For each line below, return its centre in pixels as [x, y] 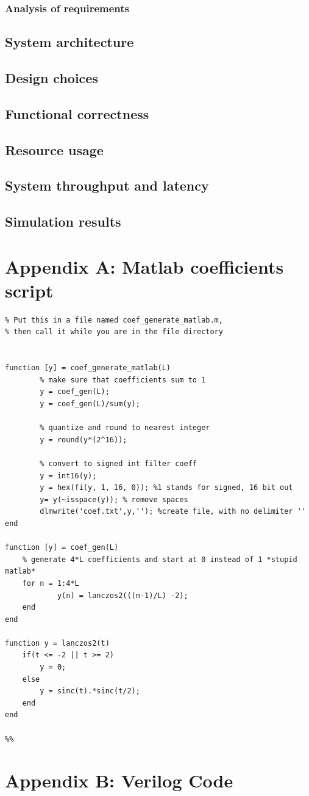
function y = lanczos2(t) [57, 643]
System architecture [69, 42]
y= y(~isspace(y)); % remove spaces [114, 499]
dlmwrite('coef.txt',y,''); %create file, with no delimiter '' [173, 512]
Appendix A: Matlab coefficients [144, 266]
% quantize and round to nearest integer [125, 428]
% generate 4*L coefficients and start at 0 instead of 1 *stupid [160, 559]
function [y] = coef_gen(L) [62, 548]
